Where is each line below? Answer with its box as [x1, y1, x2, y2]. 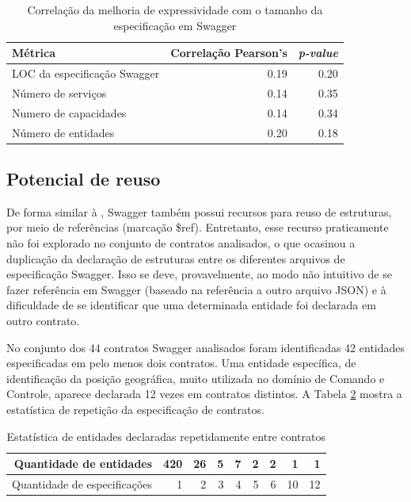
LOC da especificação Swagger [12, 65, 160, 82]
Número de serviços [12, 84, 107, 101]
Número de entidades [12, 124, 115, 140]
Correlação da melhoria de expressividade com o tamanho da [27, 2, 323, 17]
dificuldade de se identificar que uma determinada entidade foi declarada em [6, 297, 376, 313]
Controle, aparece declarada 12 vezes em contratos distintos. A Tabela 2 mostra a [6, 385, 402, 402]
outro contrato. [6, 312, 80, 329]
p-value [298, 44, 338, 61]
